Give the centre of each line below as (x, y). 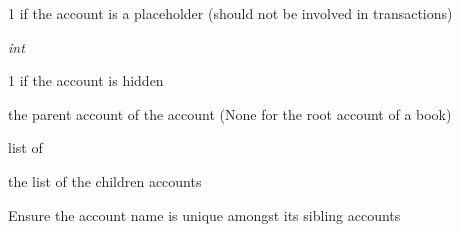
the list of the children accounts (105, 180)
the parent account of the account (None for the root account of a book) (230, 113)
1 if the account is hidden (86, 80)
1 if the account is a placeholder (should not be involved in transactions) (230, 13)
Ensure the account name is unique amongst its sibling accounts (204, 214)
